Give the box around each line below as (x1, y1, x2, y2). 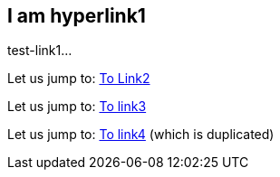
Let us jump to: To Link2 (7, 70, 150, 87)
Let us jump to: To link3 (7, 98, 147, 115)
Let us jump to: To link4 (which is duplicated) (7, 126, 275, 143)
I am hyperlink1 (7, 5, 146, 27)
